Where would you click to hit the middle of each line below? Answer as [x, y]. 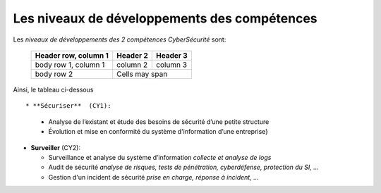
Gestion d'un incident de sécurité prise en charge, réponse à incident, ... [153, 177]
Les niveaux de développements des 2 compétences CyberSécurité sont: [120, 39]
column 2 [132, 65]
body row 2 [54, 74]
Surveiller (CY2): [56, 147]
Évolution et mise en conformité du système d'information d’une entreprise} [158, 132]
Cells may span [142, 74]
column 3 [171, 65]
